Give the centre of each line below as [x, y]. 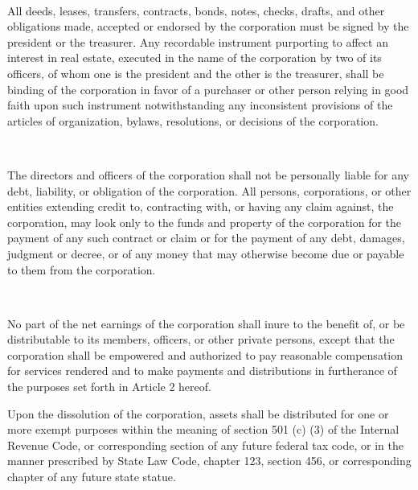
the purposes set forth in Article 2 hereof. [109, 387]
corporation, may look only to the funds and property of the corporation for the [205, 222]
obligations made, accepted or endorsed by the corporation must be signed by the [208, 26]
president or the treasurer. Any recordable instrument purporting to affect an [198, 41]
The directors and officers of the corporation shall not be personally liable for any [208, 174]
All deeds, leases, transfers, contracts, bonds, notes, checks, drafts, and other [196, 10]
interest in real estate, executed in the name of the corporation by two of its [195, 58]
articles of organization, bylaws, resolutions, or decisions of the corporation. [193, 120]
